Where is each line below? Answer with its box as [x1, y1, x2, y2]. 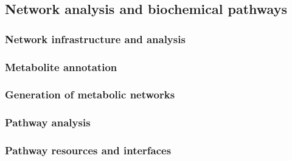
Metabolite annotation [5, 59, 117, 74]
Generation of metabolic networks [5, 87, 175, 102]
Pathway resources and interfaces [5, 143, 172, 158]
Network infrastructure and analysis [5, 31, 186, 46]
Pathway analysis [5, 115, 91, 130]
